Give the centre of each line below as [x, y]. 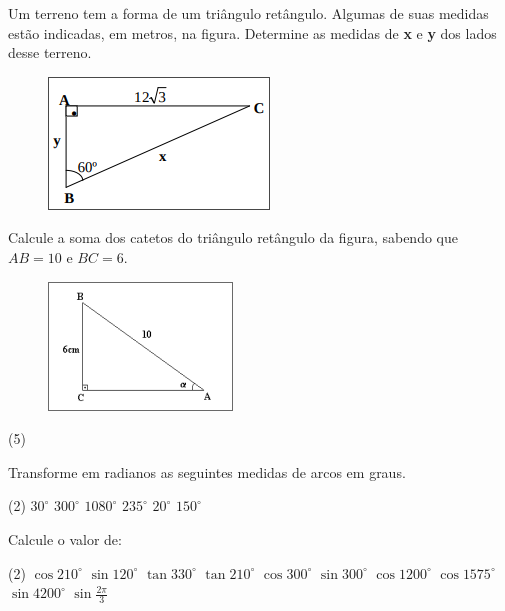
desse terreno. [50, 52]
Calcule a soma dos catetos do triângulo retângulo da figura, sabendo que [233, 237]
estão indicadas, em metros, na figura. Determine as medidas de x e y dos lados [252, 32]
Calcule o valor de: [65, 538]
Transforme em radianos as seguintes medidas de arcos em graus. [207, 471]
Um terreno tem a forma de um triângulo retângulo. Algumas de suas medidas [248, 13]
